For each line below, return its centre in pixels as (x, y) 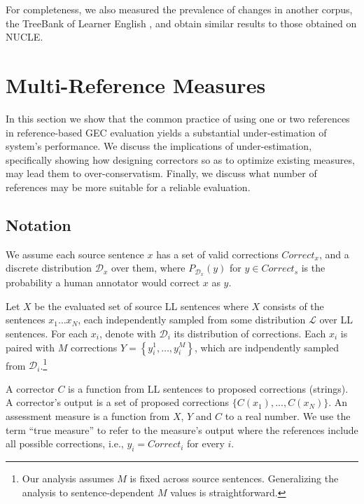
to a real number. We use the (288, 415)
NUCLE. (24, 37)
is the (313, 268)
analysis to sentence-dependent (88, 492)
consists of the (293, 306)
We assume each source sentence (75, 254)
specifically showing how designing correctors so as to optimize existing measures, (180, 159)
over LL (336, 320)
